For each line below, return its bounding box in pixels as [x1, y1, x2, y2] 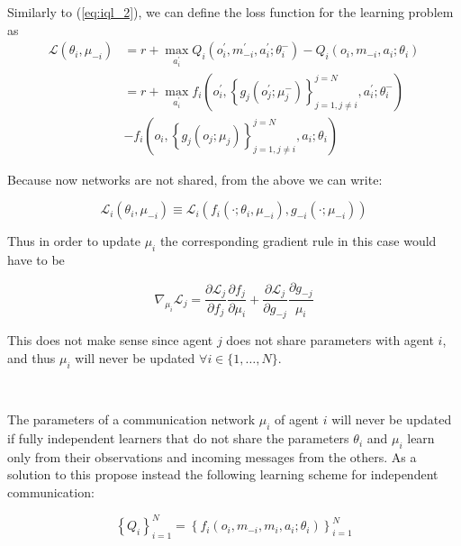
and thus [7, 348, 56, 367]
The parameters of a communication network [7, 410, 256, 429]
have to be [7, 250, 65, 269]
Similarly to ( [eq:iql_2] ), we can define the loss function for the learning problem [7, 3, 454, 21]
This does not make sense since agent [7, 331, 213, 350]
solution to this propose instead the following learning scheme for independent [7, 465, 438, 484]
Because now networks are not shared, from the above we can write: [7, 169, 383, 188]
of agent [275, 410, 320, 429]
